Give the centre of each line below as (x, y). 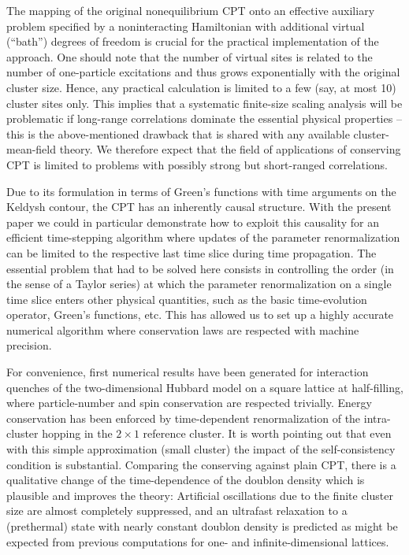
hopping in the (77, 433)
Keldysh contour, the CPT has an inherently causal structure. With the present (199, 207)
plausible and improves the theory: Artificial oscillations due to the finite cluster (200, 495)
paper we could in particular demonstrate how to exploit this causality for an (193, 222)
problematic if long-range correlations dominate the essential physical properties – (204, 118)
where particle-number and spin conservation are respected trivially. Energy (189, 403)
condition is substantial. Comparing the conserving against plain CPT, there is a (201, 464)
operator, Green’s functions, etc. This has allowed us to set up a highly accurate (200, 314)
